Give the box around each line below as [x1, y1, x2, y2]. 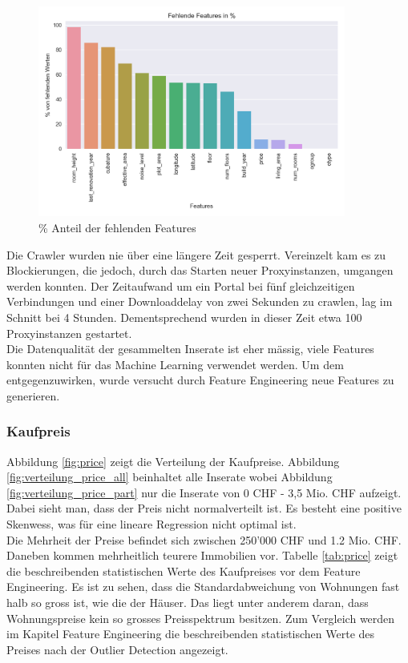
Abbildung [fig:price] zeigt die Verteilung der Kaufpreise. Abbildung [6, 452, 340, 469]
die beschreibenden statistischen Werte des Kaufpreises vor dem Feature [6, 562, 361, 579]
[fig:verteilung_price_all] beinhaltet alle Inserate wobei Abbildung [6, 468, 333, 485]
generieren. [6, 387, 60, 404]
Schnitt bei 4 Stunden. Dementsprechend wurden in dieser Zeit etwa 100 [6, 308, 362, 325]
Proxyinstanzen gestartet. [6, 324, 132, 341]
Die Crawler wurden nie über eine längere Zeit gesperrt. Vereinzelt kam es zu [6, 246, 386, 263]
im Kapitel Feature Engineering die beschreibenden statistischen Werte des [6, 625, 375, 642]
